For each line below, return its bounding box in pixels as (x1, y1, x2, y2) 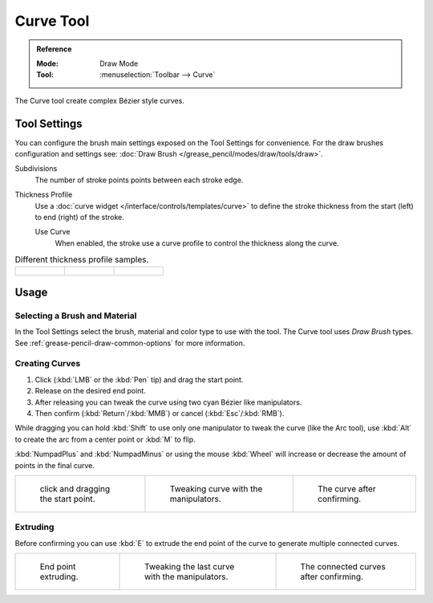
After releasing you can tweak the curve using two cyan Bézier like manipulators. (34, 397, 302, 407)
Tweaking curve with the (169, 483, 263, 494)
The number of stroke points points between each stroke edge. (34, 175, 244, 185)
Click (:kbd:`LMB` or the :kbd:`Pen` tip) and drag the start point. (34, 374, 244, 385)
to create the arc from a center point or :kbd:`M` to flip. (14, 434, 196, 444)
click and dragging (39, 483, 111, 494)
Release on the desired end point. (34, 386, 146, 396)
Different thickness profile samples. (14, 254, 149, 265)
